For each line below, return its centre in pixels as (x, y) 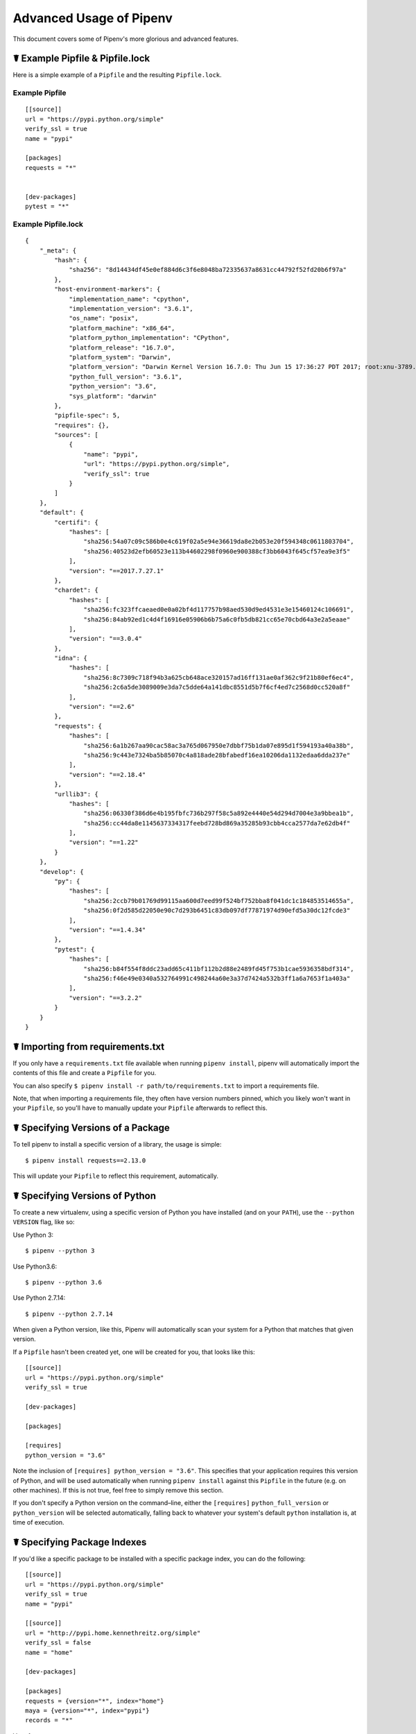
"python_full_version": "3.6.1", (126, 377)
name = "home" (49, 1652)
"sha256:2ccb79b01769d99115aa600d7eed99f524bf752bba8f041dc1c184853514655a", (219, 901)
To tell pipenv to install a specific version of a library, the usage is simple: (117, 1144)
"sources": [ (76, 435)
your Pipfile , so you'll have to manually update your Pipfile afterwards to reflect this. (140, 1108)
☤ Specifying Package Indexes (80, 1542)
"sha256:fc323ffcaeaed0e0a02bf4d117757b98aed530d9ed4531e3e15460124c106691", (219, 610)
